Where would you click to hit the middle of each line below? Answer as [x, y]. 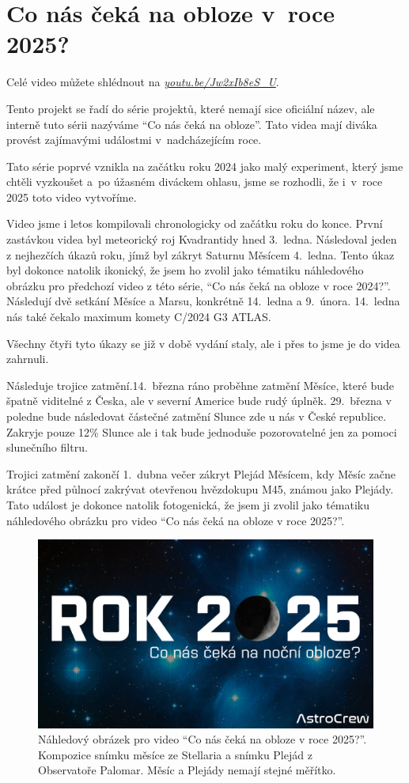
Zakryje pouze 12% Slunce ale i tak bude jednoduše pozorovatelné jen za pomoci [202, 431]
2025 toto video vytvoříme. [72, 197]
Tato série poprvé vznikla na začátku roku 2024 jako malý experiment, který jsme [205, 166]
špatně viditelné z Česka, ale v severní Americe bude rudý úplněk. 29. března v [199, 401]
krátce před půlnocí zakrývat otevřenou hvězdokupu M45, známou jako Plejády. [200, 489]
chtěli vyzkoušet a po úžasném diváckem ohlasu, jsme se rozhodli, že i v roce [195, 182]
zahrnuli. [28, 359]
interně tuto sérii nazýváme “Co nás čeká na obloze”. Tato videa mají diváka [192, 124]
